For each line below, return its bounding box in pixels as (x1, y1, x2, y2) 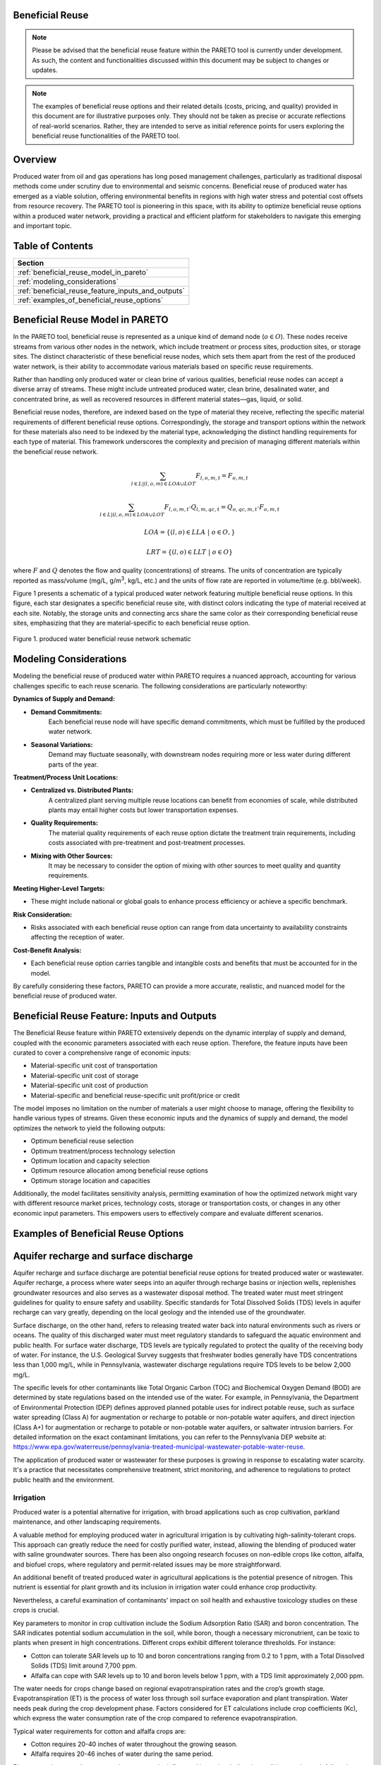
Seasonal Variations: (30, 740, 93, 748)
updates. (32, 66, 58, 74)
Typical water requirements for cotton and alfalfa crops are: (13, 1727, 186, 1735)
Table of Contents (13, 240, 94, 252)
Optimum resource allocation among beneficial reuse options (30, 1166, 208, 1175)
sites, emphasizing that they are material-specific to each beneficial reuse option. (13, 618, 250, 628)
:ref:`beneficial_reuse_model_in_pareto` (17, 267, 149, 277)
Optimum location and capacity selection (30, 1156, 150, 1165)
